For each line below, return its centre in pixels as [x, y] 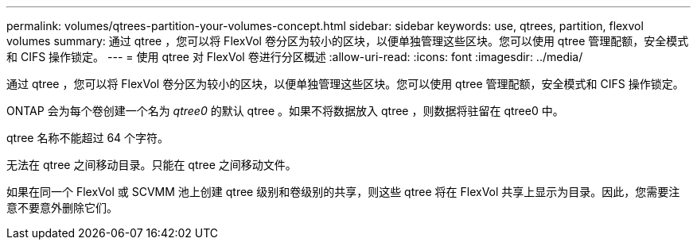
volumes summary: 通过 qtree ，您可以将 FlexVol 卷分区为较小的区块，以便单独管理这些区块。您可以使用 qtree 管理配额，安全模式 [348, 41]
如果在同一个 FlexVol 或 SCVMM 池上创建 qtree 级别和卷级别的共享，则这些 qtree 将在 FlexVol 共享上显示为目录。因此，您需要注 [343, 192]
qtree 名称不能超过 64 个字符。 [88, 138]
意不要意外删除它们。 [62, 208]
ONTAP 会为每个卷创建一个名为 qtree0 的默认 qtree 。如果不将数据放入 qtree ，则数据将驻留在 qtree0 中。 [285, 111]
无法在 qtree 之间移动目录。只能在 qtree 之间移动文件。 [152, 165]
